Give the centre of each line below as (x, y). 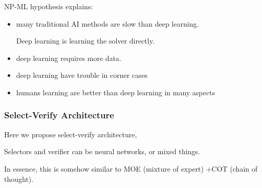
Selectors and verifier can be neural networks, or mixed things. (102, 151)
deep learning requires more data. (69, 58)
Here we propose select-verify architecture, (71, 134)
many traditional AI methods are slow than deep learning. (107, 23)
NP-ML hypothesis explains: (49, 6)
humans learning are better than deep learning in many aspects (115, 92)
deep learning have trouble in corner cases (82, 75)
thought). (19, 179)
